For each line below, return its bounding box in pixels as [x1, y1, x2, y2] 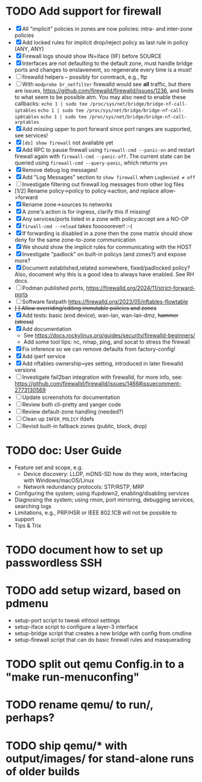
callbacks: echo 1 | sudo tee [14, 100, 88, 107]
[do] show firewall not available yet [22, 138, 114, 146]
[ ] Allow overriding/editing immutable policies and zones [14, 304, 157, 311]
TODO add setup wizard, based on [5, 584, 181, 597]
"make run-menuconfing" [5, 670, 140, 684]
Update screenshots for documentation [22, 393, 120, 401]
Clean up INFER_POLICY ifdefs [22, 415, 94, 423]
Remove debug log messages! [22, 166, 98, 174]
